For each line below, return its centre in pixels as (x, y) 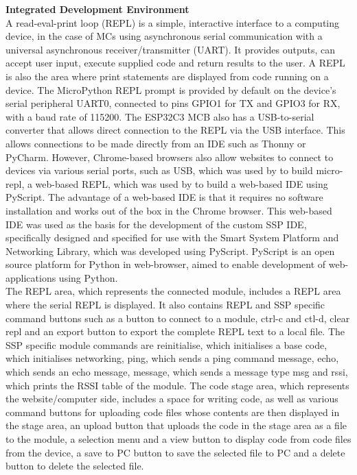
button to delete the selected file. (75, 466)
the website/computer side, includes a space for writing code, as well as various (172, 399)
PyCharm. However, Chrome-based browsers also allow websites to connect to (170, 157)
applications (31, 277)
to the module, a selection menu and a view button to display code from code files (178, 439)
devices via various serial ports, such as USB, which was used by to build (159, 170)
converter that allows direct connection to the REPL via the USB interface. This (175, 130)
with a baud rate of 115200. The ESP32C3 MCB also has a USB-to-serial (160, 116)
